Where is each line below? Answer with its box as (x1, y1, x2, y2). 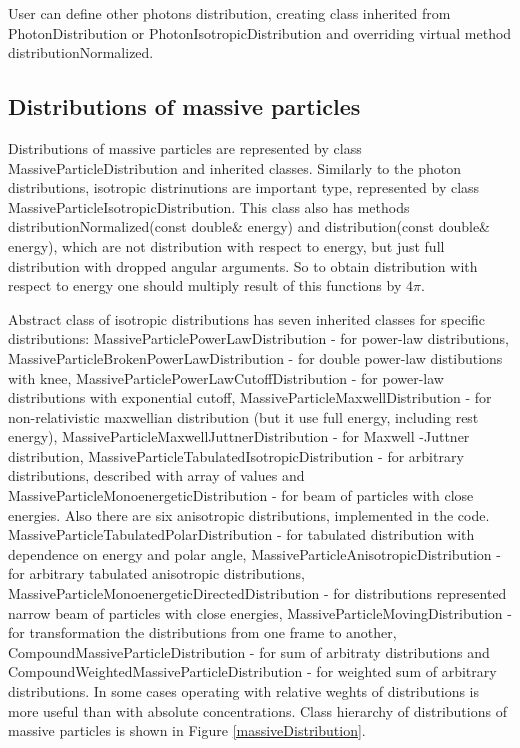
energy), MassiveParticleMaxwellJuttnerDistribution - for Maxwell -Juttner (8, 426, 470, 447)
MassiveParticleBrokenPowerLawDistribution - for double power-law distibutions (8, 347, 503, 368)
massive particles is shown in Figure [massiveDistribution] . (8, 720, 366, 741)
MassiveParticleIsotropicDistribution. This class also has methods (8, 196, 410, 217)
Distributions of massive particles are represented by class (8, 137, 362, 158)
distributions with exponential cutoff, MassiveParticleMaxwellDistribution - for (8, 387, 492, 408)
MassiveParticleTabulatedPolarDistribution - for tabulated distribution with (8, 524, 475, 545)
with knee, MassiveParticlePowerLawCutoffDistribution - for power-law (8, 367, 444, 388)
